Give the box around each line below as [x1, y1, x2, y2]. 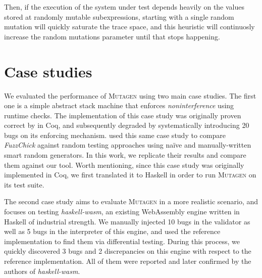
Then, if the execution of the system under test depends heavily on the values [4, 2, 245, 12]
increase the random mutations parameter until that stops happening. [4, 31, 220, 41]
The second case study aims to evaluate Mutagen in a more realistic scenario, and [4, 196, 258, 207]
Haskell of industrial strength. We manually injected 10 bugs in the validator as [4, 216, 250, 226]
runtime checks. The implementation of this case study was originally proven [4, 110, 241, 120]
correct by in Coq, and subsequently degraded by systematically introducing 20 [4, 120, 249, 130]
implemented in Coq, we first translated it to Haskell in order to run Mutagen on [4, 169, 256, 180]
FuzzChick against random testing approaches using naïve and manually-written [4, 140, 251, 150]
